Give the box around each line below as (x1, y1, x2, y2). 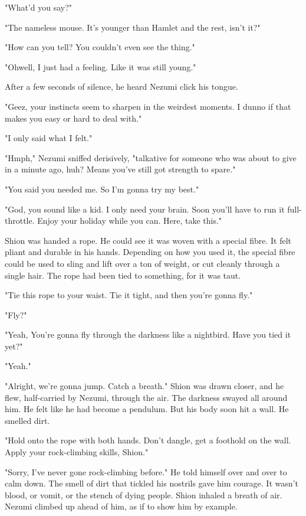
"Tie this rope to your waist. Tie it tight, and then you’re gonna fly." (5, 289, 253, 301)
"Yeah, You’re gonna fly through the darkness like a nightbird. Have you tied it (5, 328, 291, 341)
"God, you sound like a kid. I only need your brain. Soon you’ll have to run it (5, 203, 285, 215)
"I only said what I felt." (5, 132, 93, 144)
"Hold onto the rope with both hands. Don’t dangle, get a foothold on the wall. (5, 434, 291, 446)
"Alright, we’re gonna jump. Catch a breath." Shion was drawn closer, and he (5, 380, 284, 392)
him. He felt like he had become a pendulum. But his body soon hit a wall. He (5, 403, 289, 415)
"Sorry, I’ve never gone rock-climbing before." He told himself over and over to (5, 465, 287, 478)
